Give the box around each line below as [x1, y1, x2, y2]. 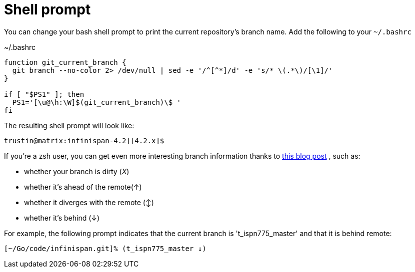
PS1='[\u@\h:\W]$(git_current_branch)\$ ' [12, 98, 181, 106]
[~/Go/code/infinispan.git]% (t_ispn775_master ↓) [4, 244, 206, 253]
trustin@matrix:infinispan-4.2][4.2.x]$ [4, 136, 164, 145]
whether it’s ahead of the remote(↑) [24, 182, 142, 191]
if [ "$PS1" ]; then [4, 90, 84, 98]
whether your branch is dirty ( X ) [24, 167, 129, 176]
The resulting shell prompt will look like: [4, 121, 134, 130]
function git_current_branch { [4, 58, 126, 66]
